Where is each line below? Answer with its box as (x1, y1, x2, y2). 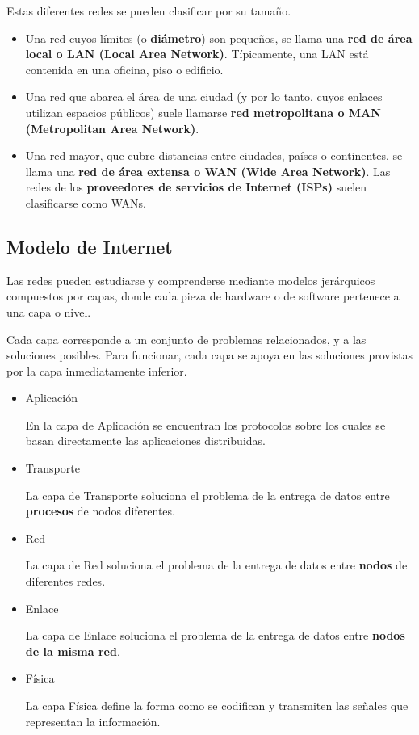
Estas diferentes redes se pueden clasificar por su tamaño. (6, 2, 291, 19)
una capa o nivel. (6, 303, 91, 320)
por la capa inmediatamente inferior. (6, 362, 187, 379)
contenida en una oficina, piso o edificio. (25, 61, 224, 78)
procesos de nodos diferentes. (25, 502, 175, 519)
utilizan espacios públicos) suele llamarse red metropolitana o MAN (25, 103, 381, 120)
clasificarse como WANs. (25, 194, 146, 211)
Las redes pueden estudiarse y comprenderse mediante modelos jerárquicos (6, 271, 375, 288)
